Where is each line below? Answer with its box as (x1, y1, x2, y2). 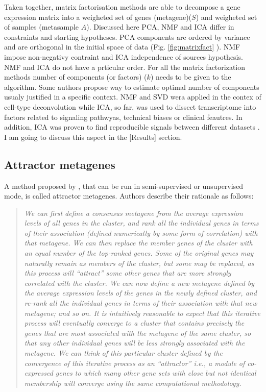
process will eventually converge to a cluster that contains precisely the (24, 317, 245, 328)
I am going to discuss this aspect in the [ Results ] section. (4, 131, 182, 142)
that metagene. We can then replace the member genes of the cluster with (24, 237, 253, 248)
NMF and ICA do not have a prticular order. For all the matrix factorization (4, 61, 246, 72)
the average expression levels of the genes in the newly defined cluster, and (24, 287, 257, 298)
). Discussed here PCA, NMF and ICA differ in (86, 21, 234, 32)
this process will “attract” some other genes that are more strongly (24, 267, 231, 278)
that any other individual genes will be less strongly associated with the (24, 337, 245, 348)
